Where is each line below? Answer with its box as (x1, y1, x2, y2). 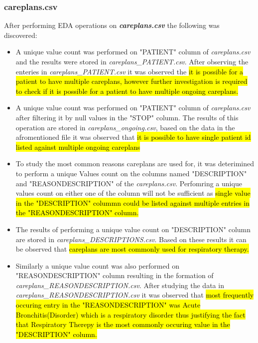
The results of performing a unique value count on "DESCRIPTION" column (15, 224, 251, 234)
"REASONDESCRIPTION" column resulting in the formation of (15, 270, 214, 281)
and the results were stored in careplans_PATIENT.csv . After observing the (15, 56, 249, 66)
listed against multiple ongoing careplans (15, 141, 140, 152)
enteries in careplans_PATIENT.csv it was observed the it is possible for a (15, 66, 244, 76)
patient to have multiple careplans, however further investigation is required (15, 76, 248, 86)
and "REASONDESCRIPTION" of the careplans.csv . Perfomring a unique (15, 178, 242, 188)
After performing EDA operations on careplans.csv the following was (4, 20, 220, 30)
